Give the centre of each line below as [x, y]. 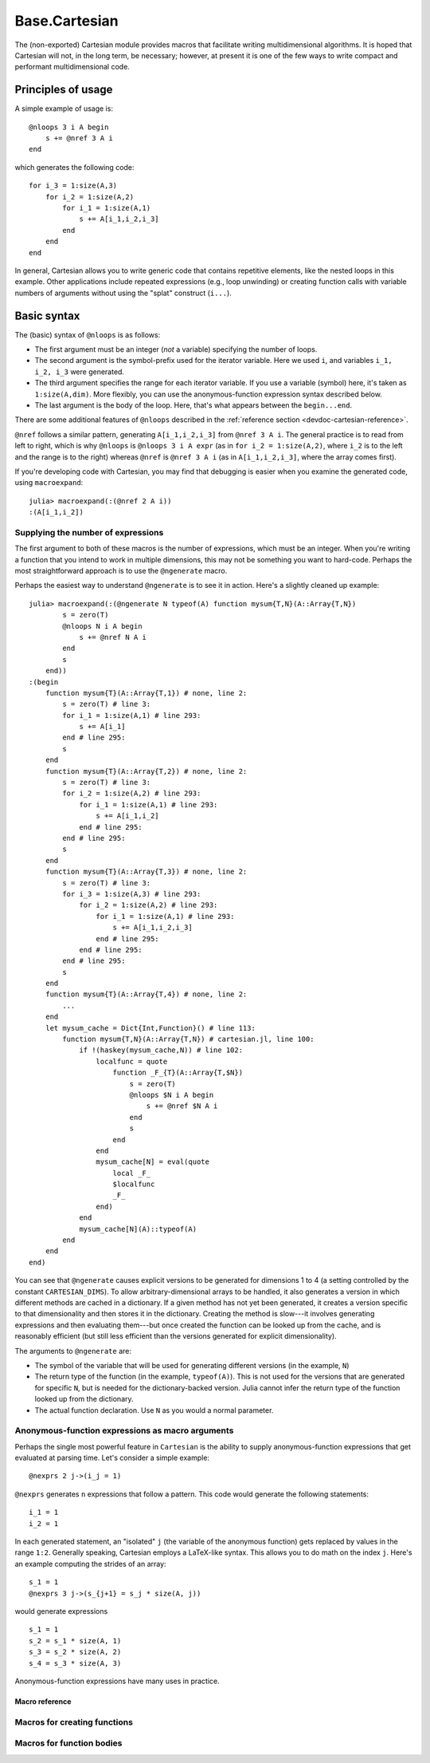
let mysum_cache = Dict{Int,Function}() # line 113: [150, 1028]
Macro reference [43, 1701]
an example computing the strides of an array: [90, 1564]
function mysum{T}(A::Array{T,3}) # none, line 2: [146, 872]
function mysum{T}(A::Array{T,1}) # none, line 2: [146, 693]
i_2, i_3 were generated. [80, 372]
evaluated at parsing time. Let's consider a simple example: [112, 1458]
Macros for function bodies [68, 1743]
